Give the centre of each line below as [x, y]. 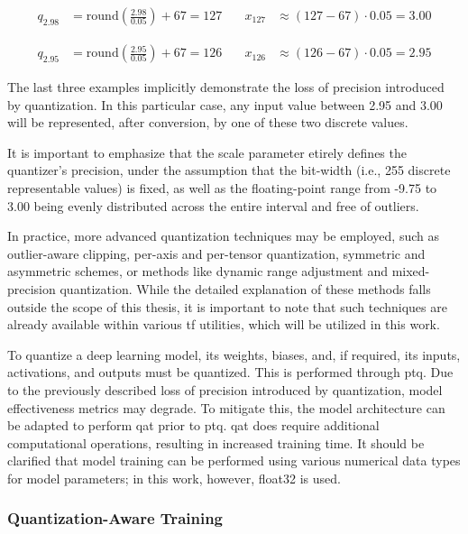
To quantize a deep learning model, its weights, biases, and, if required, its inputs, [234, 354]
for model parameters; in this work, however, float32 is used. [174, 478]
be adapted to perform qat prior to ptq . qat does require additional [193, 425]
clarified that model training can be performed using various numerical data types [234, 460]
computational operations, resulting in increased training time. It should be [216, 442]
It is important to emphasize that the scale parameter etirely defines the [207, 152]
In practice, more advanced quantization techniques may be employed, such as [223, 236]
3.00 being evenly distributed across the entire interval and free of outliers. [213, 205]
